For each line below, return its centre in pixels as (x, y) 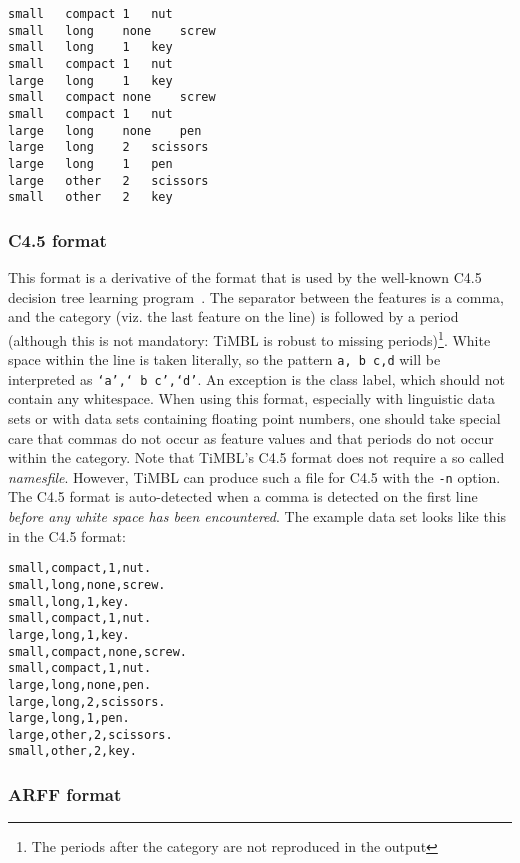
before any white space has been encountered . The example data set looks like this (257, 516)
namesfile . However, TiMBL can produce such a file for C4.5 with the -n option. (254, 476)
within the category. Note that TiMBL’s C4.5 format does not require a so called (256, 457)
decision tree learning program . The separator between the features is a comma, (256, 296)
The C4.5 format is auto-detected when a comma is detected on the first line (243, 496)
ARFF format (65, 794)
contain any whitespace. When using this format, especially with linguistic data (251, 398)
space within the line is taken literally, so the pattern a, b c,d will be (224, 359)
